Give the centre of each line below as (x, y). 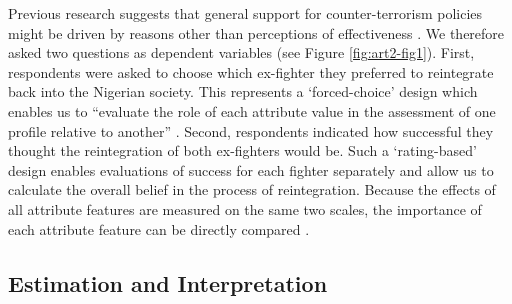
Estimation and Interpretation (168, 282)
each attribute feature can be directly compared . (159, 228)
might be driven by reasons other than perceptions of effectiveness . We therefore (256, 32)
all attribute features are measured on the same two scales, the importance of (245, 208)
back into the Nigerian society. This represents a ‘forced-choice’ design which (243, 91)
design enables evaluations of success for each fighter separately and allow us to (251, 169)
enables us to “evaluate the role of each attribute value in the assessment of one (252, 110)
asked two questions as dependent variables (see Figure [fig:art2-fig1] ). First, (241, 52)
